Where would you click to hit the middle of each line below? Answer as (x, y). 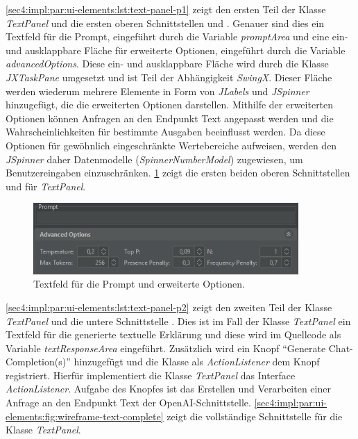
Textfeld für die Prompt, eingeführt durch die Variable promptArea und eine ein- (177, 36)
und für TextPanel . (46, 186)
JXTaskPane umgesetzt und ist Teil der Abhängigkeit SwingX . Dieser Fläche (169, 77)
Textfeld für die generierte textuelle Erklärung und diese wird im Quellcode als (173, 334)
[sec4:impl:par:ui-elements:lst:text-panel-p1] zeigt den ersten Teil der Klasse (166, 9)
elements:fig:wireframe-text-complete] (85, 416)
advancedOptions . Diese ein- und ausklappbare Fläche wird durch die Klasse (167, 64)
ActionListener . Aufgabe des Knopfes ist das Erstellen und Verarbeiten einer (168, 389)
